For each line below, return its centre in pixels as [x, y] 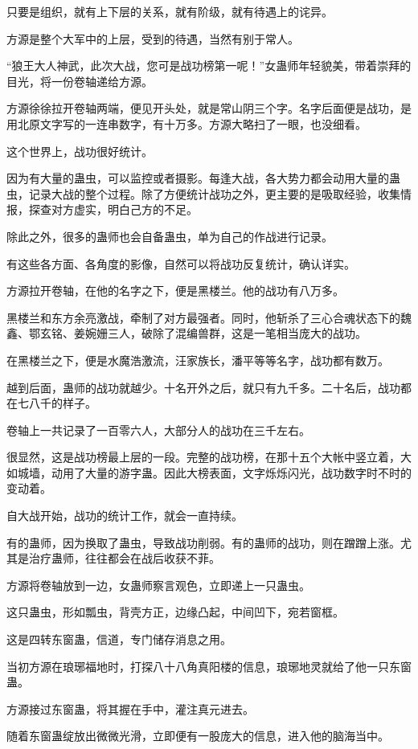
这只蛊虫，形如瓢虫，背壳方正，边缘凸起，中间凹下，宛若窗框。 [175, 612]
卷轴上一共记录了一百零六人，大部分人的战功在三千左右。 [158, 430]
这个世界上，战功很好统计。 [80, 151]
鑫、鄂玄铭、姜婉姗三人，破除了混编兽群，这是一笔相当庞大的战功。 [186, 333]
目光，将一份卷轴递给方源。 [80, 81]
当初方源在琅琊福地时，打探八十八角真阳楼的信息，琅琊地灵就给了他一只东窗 [209, 666]
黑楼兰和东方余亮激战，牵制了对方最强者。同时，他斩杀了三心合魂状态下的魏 [209, 317]
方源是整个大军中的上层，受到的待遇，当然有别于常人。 [153, 38]
